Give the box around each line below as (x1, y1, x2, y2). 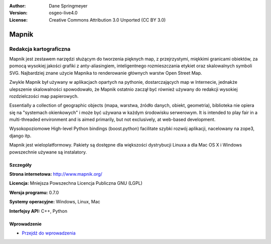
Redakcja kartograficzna (9, 45, 71, 52)
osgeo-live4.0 (49, 10, 78, 16)
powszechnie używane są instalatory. (9, 149, 87, 155)
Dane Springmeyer (49, 3, 88, 9)
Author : (9, 3, 26, 9)
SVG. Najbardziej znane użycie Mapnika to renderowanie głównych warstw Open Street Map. (9, 70, 202, 76)
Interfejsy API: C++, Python (9, 208, 68, 214)
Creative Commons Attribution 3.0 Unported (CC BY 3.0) (49, 17, 166, 23)
